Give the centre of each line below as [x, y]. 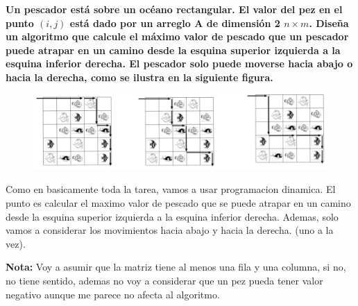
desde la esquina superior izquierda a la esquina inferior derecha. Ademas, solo [172, 216]
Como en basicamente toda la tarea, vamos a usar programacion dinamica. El [171, 189]
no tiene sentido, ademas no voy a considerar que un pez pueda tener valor [164, 281]
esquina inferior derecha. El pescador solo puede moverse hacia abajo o [179, 63]
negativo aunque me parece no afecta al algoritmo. [113, 294]
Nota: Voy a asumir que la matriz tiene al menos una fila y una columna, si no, [176, 267]
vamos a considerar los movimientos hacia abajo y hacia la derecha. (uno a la [170, 230]
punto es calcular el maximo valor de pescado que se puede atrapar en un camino [178, 203]
